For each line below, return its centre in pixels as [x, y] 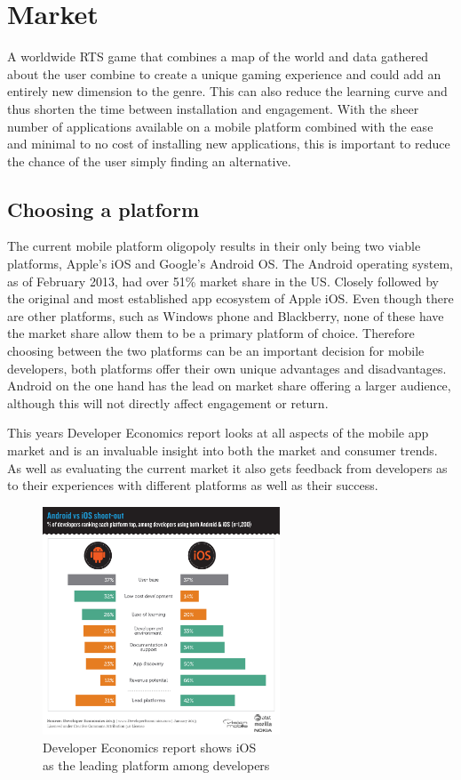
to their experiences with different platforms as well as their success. [193, 485]
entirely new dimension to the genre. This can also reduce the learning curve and [227, 91]
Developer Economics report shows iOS [150, 748]
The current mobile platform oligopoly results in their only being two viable [214, 246]
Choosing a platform [103, 209]
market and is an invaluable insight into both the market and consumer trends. [223, 450]
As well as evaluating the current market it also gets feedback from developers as [227, 467]
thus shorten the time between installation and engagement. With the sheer [213, 108]
